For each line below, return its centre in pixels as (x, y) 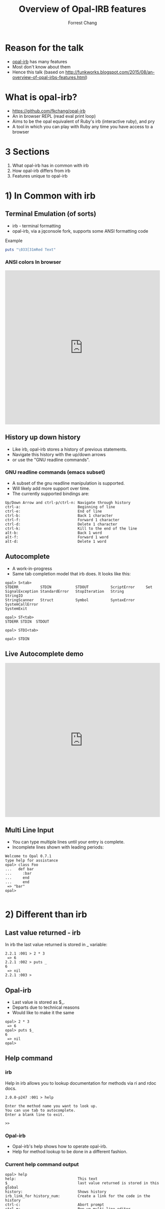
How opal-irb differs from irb (41, 171)
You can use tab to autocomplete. (41, 1110)
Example (14, 241)
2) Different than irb (46, 914)
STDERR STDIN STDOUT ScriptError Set (79, 587)
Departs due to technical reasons (46, 1007)
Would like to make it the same (43, 1013)
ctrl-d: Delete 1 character (61, 524)
